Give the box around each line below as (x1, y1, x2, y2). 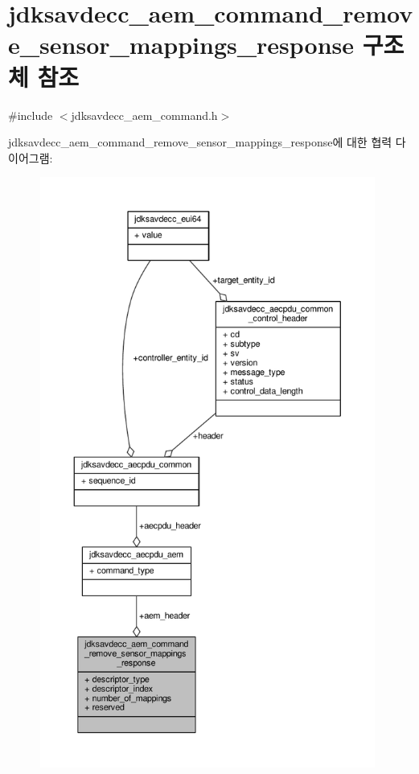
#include (8, 106, 53, 123)
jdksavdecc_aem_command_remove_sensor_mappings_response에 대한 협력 (8, 134, 392, 150)
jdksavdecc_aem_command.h (71, 106, 218, 123)
